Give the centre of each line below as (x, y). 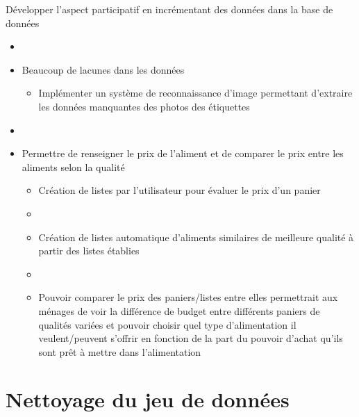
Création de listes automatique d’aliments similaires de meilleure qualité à (196, 237)
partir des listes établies (89, 251)
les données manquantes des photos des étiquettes (144, 106)
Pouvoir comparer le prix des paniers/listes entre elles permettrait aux (188, 297)
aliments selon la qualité (73, 166)
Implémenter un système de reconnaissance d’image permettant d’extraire (195, 93)
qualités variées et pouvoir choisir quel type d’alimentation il (167, 324)
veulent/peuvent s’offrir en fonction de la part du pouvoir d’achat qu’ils (191, 338)
